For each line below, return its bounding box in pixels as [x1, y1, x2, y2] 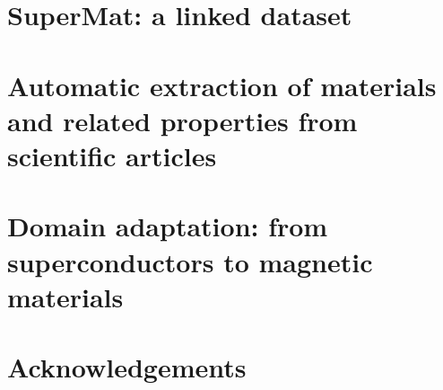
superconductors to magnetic [7, 243, 373, 279]
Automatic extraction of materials [7, 66, 437, 103]
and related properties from [7, 102, 358, 138]
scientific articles [7, 137, 217, 173]
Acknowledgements [7, 349, 247, 386]
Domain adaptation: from [7, 208, 328, 244]
